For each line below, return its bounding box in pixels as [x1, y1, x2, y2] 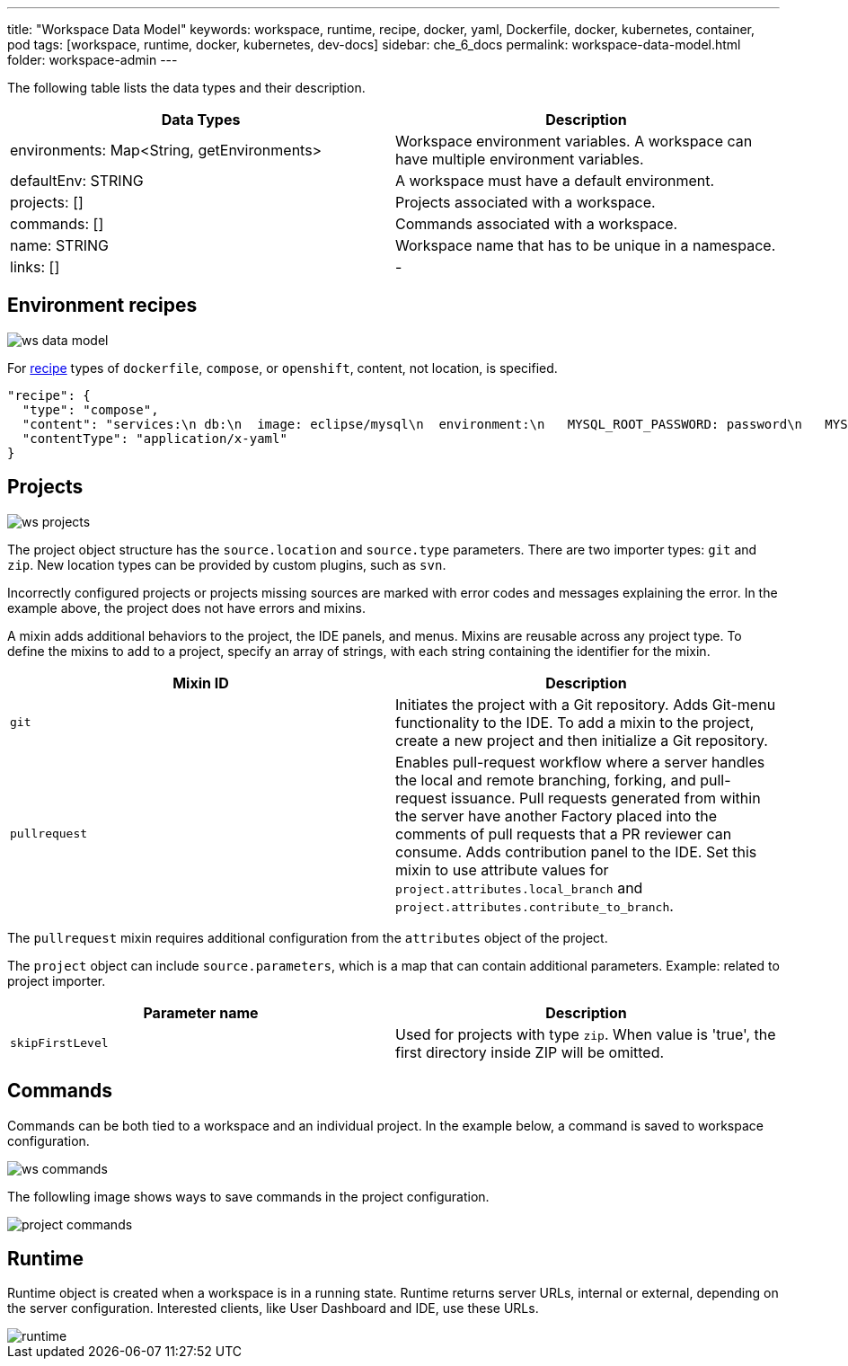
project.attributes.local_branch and [395, 878, 643, 897]
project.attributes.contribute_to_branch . [395, 896, 674, 915]
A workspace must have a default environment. [395, 172, 715, 190]
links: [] [10, 258, 60, 276]
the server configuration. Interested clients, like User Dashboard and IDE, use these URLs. [7, 1300, 539, 1317]
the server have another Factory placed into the [395, 806, 717, 825]
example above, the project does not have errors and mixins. [7, 599, 366, 616]
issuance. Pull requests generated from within [450, 788, 761, 807]
